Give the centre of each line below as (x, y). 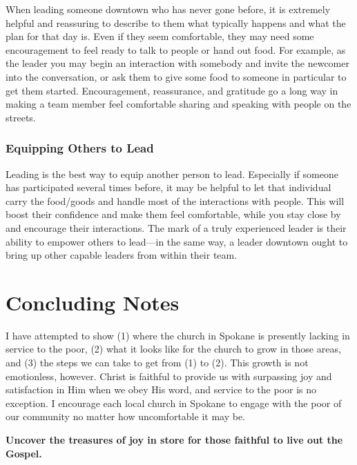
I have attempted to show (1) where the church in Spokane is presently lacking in (178, 335)
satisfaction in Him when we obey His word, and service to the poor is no (161, 389)
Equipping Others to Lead (80, 148)
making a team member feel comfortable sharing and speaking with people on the (178, 104)
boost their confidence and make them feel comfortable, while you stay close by (173, 214)
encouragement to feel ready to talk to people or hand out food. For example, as (176, 49)
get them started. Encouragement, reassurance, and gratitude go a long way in (172, 90)
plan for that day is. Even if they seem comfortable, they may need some (160, 36)
